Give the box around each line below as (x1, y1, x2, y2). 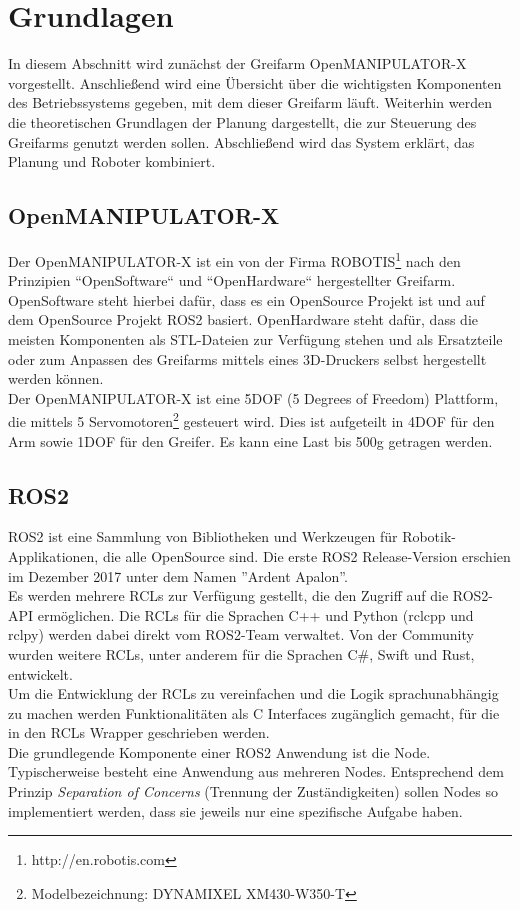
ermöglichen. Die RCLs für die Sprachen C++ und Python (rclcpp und (37, 604, 474, 625)
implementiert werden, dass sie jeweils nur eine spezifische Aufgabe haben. (8, 800, 463, 821)
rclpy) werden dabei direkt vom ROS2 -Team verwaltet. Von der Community (8, 624, 474, 645)
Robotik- (402, 526, 457, 547)
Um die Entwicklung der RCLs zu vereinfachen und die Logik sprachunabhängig (8, 683, 499, 704)
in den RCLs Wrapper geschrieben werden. (8, 722, 270, 743)
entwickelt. (8, 663, 73, 684)
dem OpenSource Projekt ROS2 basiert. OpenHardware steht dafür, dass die (8, 309, 478, 330)
